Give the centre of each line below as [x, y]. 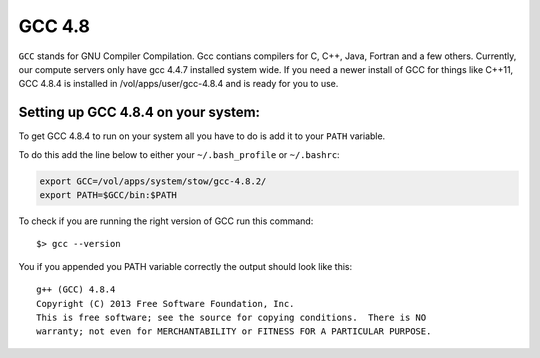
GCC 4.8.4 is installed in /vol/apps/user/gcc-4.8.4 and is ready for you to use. [178, 84]
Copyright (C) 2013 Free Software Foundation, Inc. [165, 303]
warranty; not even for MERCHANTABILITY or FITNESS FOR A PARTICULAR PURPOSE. [234, 331]
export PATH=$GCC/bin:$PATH [108, 195]
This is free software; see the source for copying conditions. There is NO [231, 317]
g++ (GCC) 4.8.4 [76, 289]
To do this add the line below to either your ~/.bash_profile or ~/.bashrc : [179, 154]
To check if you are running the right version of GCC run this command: [166, 221]
